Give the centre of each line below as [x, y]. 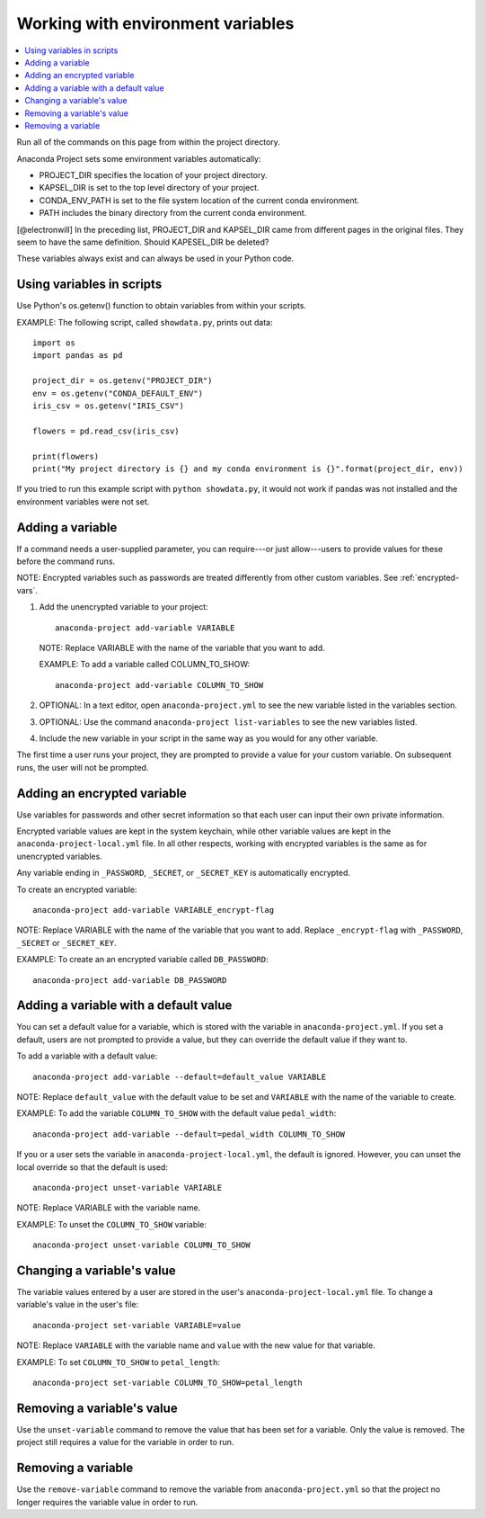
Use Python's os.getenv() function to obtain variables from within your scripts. [162, 306]
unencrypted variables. [59, 856]
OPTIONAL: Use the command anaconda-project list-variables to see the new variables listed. [228, 722]
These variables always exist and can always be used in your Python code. [155, 259]
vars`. [27, 590]
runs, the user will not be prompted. [83, 767]
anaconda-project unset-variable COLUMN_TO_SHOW [141, 1245]
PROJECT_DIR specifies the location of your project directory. [153, 175]
